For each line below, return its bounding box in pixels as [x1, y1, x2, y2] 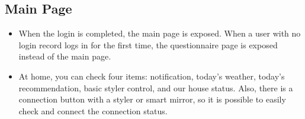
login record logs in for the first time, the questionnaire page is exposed [18, 38, 278, 51]
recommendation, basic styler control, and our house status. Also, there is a [18, 81, 293, 94]
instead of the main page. [18, 50, 111, 62]
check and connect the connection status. [18, 104, 168, 117]
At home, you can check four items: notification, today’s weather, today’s [18, 70, 285, 82]
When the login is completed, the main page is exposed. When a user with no [18, 27, 301, 39]
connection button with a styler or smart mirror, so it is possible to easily [18, 93, 286, 105]
